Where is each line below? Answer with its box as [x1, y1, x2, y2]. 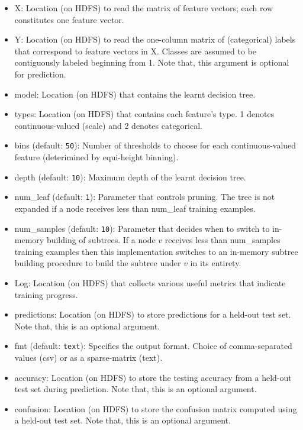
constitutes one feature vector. [14, 13, 124, 25]
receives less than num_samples [165, 234, 281, 246]
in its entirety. [190, 257, 241, 269]
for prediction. [14, 67, 66, 80]
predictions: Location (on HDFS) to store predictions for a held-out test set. [14, 308, 291, 321]
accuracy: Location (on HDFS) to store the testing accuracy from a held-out [14, 371, 292, 383]
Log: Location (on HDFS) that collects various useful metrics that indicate [14, 276, 286, 289]
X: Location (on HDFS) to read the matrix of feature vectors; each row [14, 2, 273, 14]
